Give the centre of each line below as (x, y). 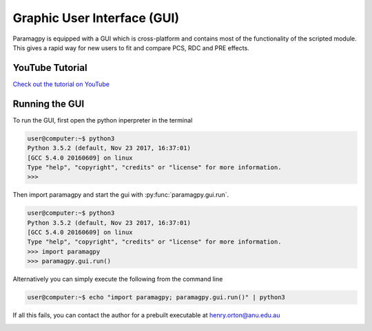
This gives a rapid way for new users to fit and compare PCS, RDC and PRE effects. (131, 47)
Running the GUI (49, 104)
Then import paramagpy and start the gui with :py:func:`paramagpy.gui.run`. (121, 195)
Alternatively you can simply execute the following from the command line (118, 279)
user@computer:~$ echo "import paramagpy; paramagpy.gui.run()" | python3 (156, 297)
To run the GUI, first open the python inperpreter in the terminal (103, 120)
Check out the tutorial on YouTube (61, 84)
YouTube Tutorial (50, 68)
